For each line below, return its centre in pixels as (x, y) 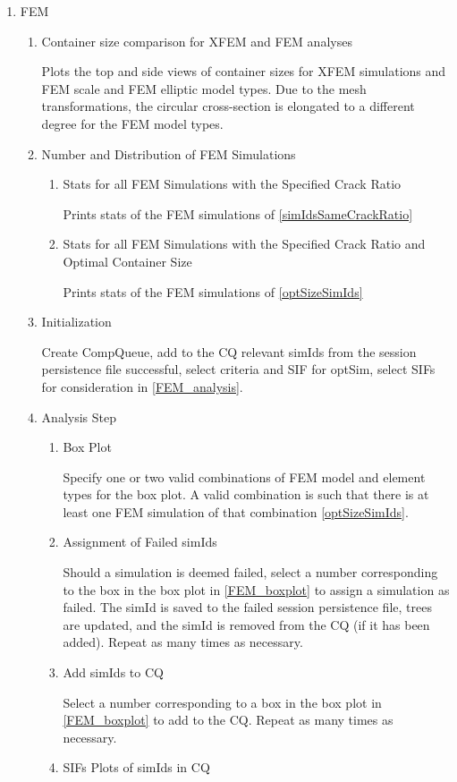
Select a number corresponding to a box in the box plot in (222, 702)
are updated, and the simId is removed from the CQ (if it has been (246, 624)
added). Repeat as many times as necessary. (183, 642)
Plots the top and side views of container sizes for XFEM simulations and (244, 71)
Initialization (76, 322)
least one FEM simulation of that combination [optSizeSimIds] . (236, 511)
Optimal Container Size (127, 261)
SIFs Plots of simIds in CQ (136, 767)
